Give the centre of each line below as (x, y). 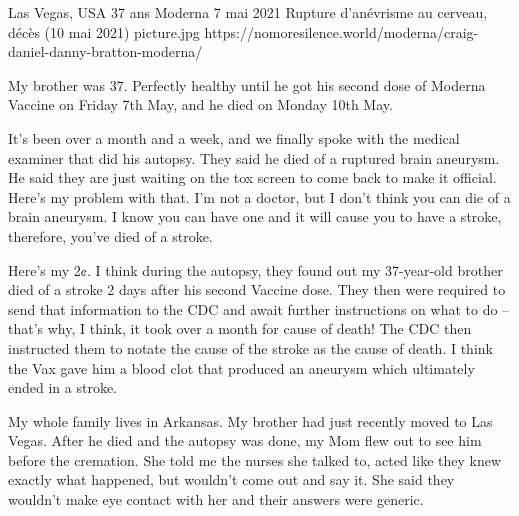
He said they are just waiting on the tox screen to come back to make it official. (252, 177)
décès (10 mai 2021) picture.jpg (104, 31)
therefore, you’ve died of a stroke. (110, 235)
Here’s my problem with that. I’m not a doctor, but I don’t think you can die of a (259, 196)
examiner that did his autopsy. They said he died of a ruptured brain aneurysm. (254, 157)
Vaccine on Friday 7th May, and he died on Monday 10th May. (200, 104)
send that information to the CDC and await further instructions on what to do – (259, 308)
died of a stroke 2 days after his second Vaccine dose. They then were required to (257, 289)
